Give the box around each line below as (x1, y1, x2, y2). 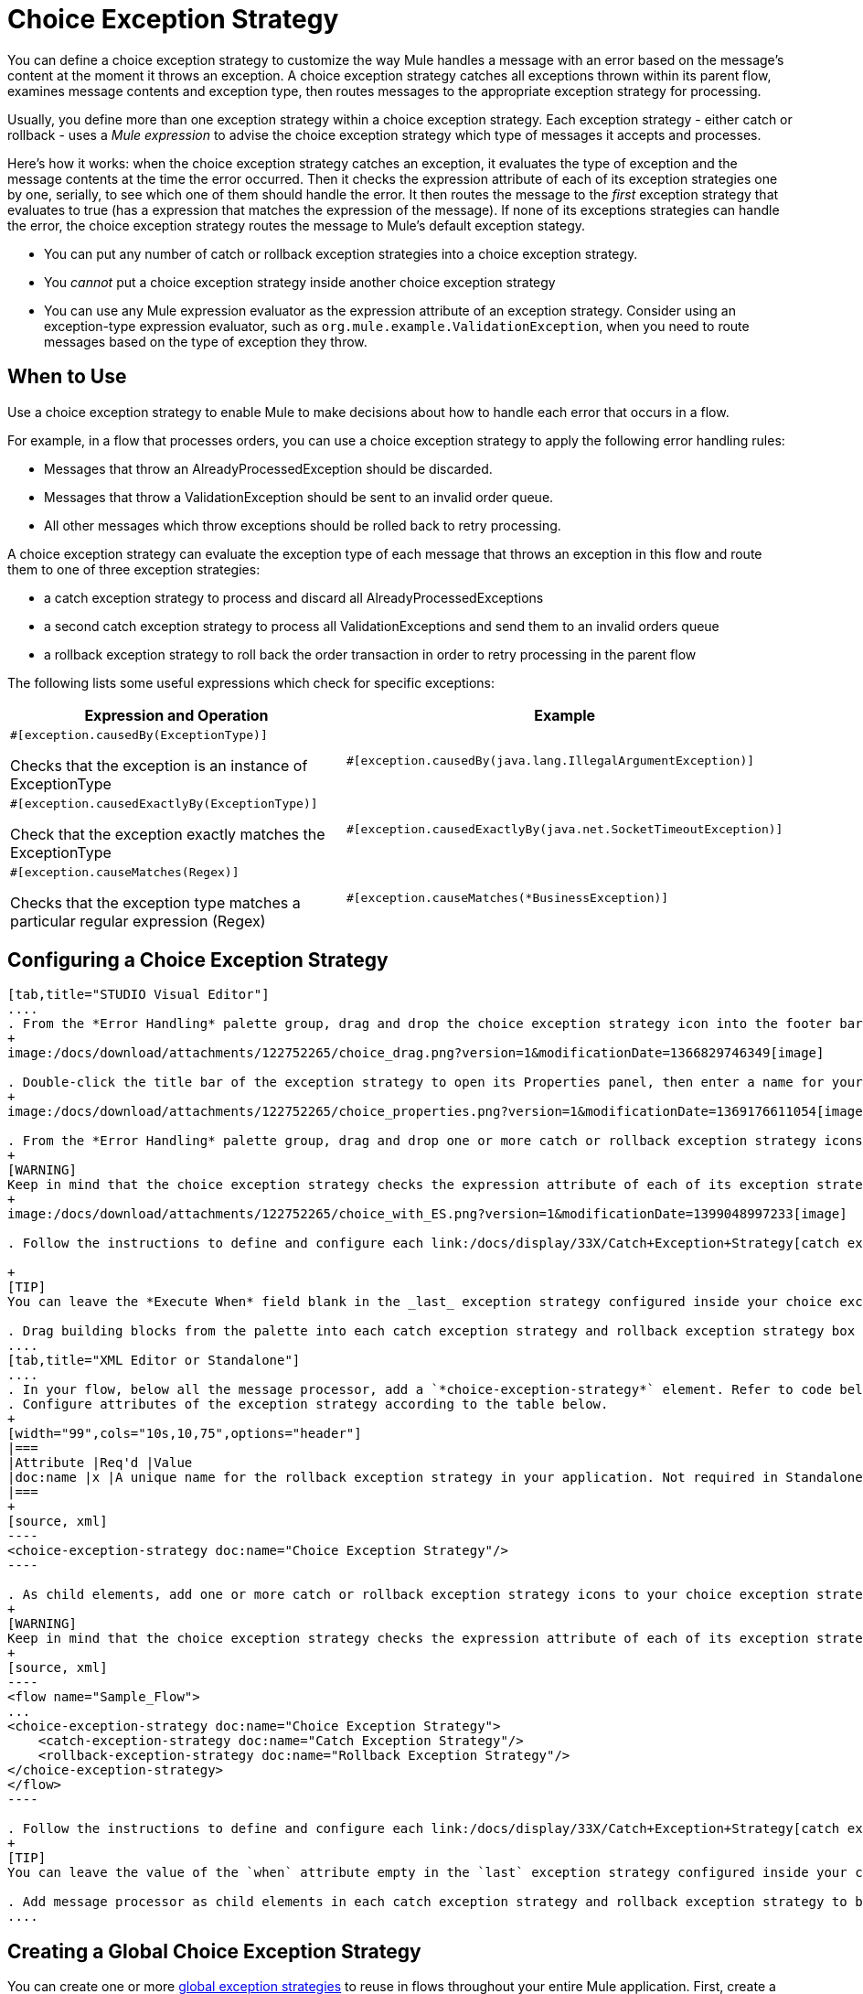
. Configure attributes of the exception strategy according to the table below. (7, 1397, 609, 1412)
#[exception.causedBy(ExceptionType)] (10, 727, 268, 742)
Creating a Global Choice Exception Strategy (7, 1939, 421, 1963)
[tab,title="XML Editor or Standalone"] (7, 1353, 301, 1368)
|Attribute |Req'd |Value (7, 1455, 193, 1471)
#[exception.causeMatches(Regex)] (10, 864, 240, 879)
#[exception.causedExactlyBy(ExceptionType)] (10, 796, 318, 810)
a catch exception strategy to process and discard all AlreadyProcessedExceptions (44, 589, 544, 606)
